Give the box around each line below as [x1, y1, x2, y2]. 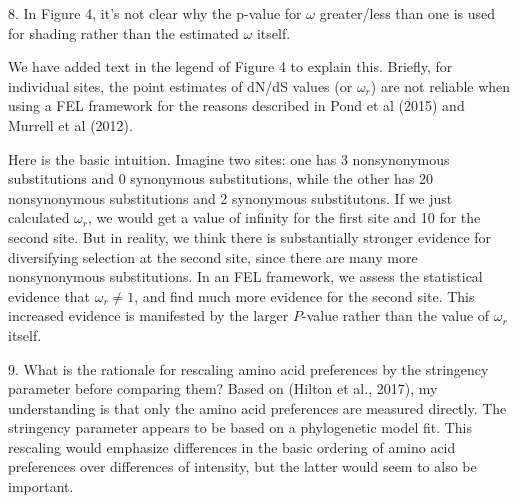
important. [8, 476, 74, 497]
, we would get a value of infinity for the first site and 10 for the [88, 207, 481, 228]
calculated [8, 207, 70, 228]
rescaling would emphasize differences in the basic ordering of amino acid [8, 436, 456, 457]
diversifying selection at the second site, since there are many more [8, 246, 418, 267]
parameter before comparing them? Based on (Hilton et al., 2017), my [8, 378, 438, 399]
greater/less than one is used [319, 3, 496, 23]
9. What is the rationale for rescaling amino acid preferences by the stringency [8, 358, 489, 379]
